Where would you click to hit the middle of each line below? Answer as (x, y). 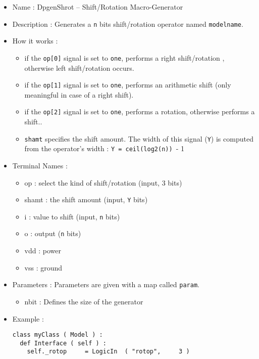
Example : (28, 318)
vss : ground (43, 267)
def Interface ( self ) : (63, 343)
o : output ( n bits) (53, 233)
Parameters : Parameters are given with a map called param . (106, 284)
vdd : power (43, 251)
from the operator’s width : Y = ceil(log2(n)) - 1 (105, 148)
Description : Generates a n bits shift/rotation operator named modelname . (128, 24)
